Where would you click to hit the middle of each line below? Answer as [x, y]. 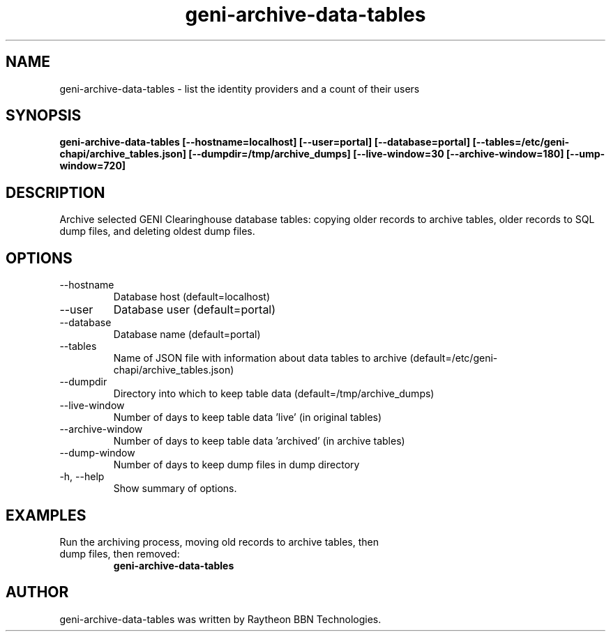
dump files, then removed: [120, 553]
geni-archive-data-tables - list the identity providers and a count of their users [240, 89]
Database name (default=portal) [187, 335]
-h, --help [82, 477]
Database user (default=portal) [195, 310]
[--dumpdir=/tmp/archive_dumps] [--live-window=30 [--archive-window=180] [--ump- [397, 154]
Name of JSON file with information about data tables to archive [260, 358]
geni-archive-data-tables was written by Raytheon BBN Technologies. [220, 619]
